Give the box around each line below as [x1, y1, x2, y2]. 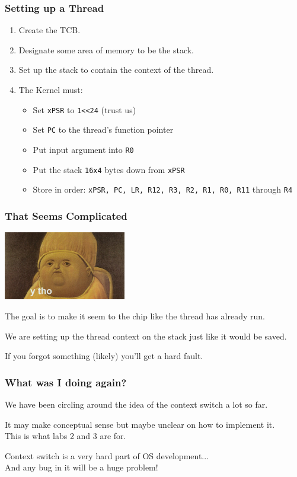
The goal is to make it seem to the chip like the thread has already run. [5, 310, 265, 322]
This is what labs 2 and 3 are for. [5, 430, 126, 442]
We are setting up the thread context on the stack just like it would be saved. [5, 329, 287, 342]
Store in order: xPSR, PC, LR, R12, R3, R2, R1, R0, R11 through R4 [33, 183, 293, 196]
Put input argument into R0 [33, 143, 134, 155]
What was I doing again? [5, 374, 127, 389]
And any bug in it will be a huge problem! [5, 461, 158, 473]
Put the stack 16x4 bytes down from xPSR [33, 163, 185, 175]
